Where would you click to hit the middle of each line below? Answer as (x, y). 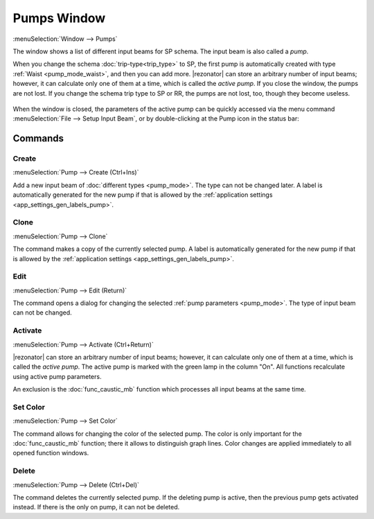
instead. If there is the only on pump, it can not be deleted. (96, 507)
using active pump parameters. (57, 376)
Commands (38, 139)
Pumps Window (59, 18)
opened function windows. (51, 453)
